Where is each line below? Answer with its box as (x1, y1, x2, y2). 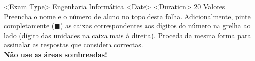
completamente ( (4, 20, 55, 31)
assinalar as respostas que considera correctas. (4, 40, 143, 50)
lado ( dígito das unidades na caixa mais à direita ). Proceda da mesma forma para (4, 30, 251, 40)
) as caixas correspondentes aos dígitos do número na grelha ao (60, 20, 251, 31)
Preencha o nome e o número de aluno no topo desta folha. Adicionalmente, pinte (4, 11, 251, 21)
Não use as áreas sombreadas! (4, 49, 107, 59)
